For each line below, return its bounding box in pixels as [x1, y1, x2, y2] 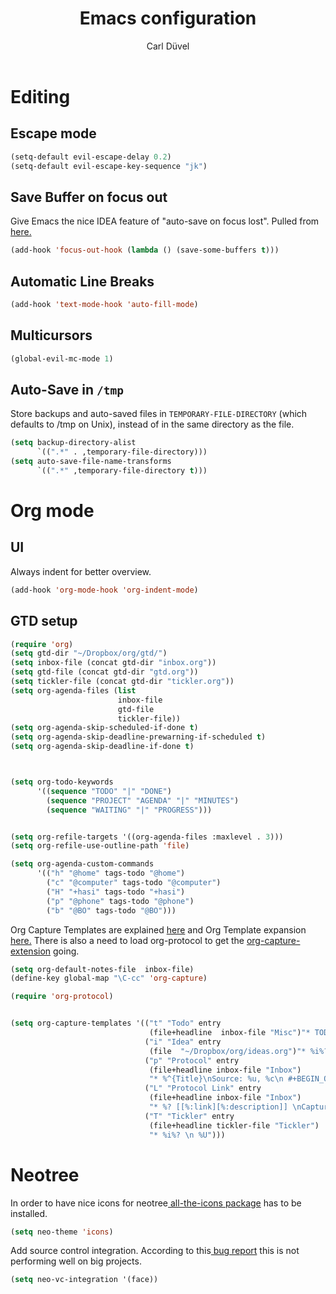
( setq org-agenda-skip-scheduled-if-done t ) [10, 723, 199, 733]
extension [10, 945, 52, 957]
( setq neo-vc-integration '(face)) [10, 1275, 159, 1285]
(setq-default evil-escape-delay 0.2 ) [10, 152, 172, 162]
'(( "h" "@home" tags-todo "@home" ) [36, 868, 186, 879]
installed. [10, 1207, 48, 1219]
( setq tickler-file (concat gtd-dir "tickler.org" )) [10, 677, 235, 687]
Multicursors [10, 327, 93, 344]
